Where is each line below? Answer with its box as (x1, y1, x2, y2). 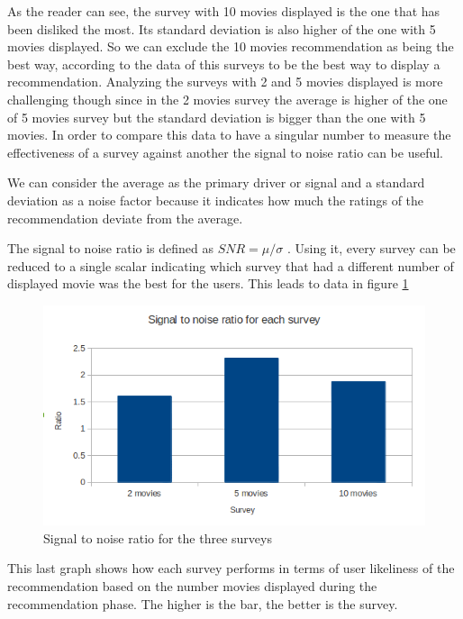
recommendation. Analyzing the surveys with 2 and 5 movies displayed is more (7, 72, 443, 91)
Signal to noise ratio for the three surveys (43, 528, 272, 547)
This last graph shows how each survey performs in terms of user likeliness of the (7, 559, 455, 578)
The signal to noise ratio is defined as (7, 239, 213, 258)
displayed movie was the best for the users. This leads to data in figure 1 (7, 274, 409, 293)
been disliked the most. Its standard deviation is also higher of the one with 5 (7, 19, 436, 38)
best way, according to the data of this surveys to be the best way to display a (7, 54, 440, 73)
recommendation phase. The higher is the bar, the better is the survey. (7, 594, 398, 613)
